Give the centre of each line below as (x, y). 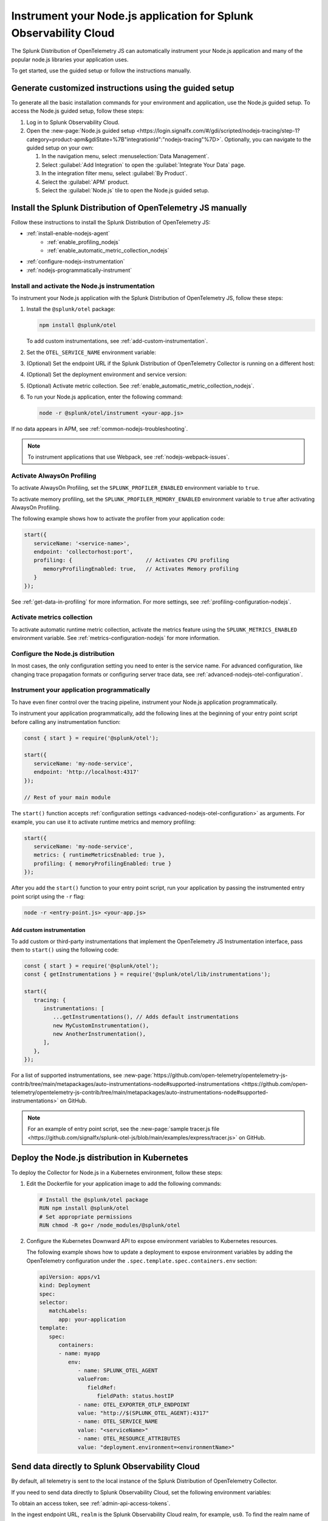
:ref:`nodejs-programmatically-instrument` (79, 270)
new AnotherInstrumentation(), (99, 1034)
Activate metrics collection (52, 618)
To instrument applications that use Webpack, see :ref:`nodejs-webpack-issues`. (129, 457)
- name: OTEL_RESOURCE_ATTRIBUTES (129, 1439)
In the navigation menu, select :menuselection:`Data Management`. (125, 156)
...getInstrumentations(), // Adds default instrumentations (146, 1017)
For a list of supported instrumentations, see (67, 1075)
